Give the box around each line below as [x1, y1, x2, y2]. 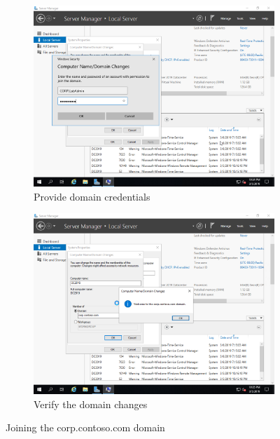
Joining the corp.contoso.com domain [6, 420, 165, 435]
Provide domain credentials [34, 189, 150, 203]
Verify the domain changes [34, 396, 148, 411]
